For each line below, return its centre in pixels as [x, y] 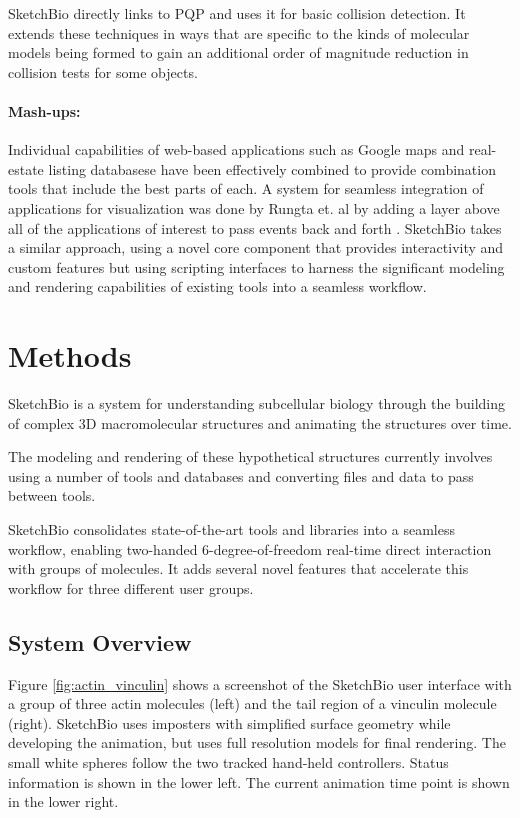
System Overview [100, 641]
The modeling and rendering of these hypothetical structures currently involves [250, 456]
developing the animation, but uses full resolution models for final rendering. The [257, 742]
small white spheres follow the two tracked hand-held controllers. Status [228, 761]
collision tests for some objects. [103, 71]
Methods [70, 355]
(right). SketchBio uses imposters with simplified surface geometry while [229, 722]
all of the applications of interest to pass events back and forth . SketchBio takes [255, 227]
